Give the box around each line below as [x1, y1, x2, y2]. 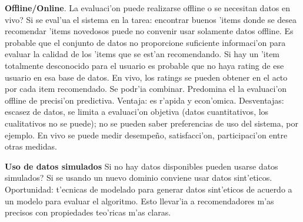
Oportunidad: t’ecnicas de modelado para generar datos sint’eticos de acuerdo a [5, 183, 292, 195]
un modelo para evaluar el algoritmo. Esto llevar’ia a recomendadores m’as [5, 194, 274, 207]
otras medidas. [5, 140, 57, 153]
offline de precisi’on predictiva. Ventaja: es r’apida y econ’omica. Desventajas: [5, 94, 284, 106]
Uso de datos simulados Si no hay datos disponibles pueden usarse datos [5, 160, 278, 172]
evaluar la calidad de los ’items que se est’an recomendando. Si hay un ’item [5, 48, 280, 60]
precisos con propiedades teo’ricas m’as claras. [5, 206, 171, 218]
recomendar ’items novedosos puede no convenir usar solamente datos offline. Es [5, 25, 294, 37]
